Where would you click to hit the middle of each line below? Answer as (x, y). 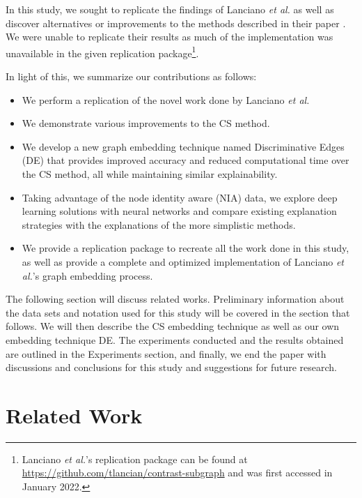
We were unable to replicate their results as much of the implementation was (170, 37)
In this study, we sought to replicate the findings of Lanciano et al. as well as (170, 9)
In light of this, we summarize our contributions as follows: (131, 76)
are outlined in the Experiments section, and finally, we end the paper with (166, 353)
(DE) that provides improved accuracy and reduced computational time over (186, 160)
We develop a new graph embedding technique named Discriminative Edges (183, 146)
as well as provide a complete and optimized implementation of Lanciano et (183, 261)
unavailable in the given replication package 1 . (102, 52)
